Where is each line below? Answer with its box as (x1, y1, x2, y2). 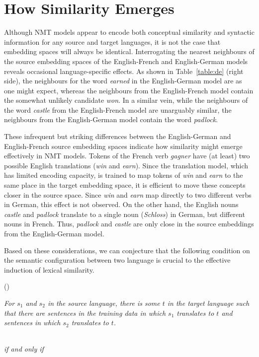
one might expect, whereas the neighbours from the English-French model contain (4, 85, 254, 95)
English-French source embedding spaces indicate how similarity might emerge (4, 141, 243, 151)
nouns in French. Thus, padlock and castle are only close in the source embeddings (4, 218, 254, 229)
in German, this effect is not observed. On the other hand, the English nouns (4, 199, 239, 210)
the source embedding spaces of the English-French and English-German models (4, 56, 248, 66)
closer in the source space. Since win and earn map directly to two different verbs (4, 189, 252, 200)
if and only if (4, 344, 44, 354)
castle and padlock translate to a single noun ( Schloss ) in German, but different (4, 209, 245, 219)
